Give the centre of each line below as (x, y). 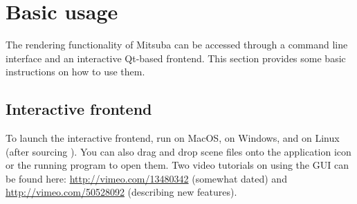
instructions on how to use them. (75, 72)
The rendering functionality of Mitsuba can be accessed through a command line (177, 45)
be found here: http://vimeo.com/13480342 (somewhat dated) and (146, 178)
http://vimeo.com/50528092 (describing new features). (121, 192)
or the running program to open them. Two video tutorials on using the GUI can (177, 165)
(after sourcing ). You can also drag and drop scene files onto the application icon (178, 151)
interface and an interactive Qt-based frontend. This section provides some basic (176, 58)
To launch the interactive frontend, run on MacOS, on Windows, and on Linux (173, 138)
